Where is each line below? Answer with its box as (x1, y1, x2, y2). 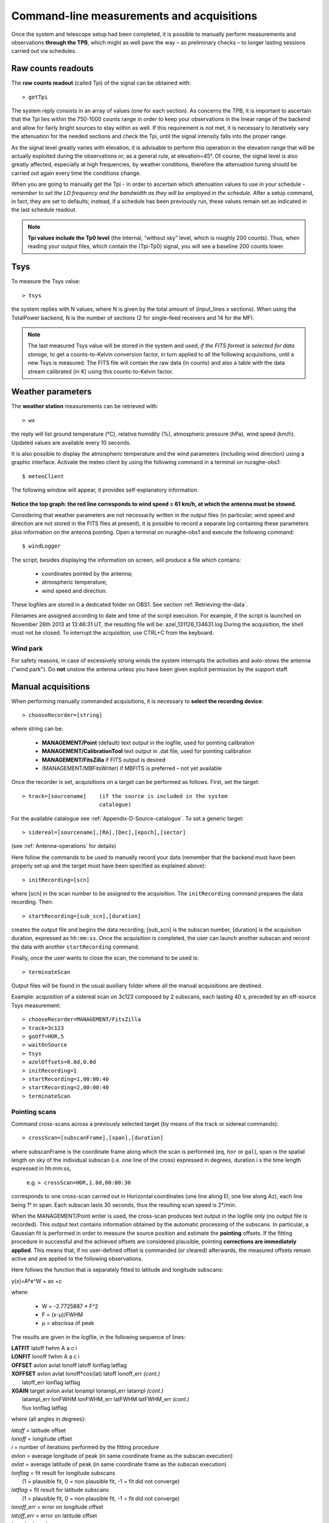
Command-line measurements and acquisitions (11, 9, 258, 23)
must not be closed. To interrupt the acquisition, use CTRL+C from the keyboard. (11, 629, 214, 637)
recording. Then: (11, 899, 54, 906)
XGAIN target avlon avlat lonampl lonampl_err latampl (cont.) (11, 1387, 164, 1394)
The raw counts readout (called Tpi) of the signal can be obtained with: (11, 79, 191, 87)
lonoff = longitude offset (11, 1435, 73, 1442)
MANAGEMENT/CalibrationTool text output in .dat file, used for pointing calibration (41, 747, 252, 755)
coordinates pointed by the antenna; (41, 570, 133, 577)
